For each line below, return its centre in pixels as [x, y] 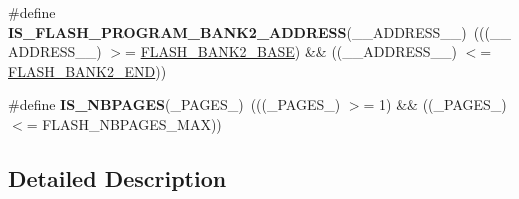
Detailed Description [117, 177]
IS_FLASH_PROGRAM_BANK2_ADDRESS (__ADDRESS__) [237, 31]
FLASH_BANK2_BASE [217, 51]
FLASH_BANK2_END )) [87, 70]
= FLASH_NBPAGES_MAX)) [124, 123]
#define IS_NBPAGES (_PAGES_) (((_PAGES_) [174, 104]
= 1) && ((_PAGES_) [435, 104]
